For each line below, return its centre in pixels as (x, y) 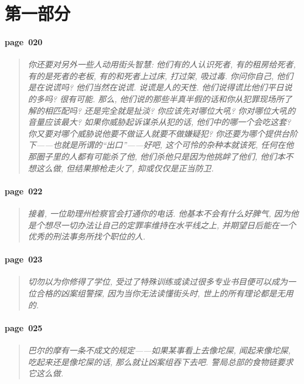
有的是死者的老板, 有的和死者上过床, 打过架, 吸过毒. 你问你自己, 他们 (160, 75)
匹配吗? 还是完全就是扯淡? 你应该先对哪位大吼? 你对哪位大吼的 (174, 110)
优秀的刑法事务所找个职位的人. (87, 236)
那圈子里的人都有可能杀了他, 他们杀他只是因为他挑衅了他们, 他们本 (156, 156)
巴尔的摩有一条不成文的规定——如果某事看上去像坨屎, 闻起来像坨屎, (159, 350)
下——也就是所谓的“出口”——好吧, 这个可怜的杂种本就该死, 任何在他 (161, 145)
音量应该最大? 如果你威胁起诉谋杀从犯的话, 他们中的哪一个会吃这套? (159, 122)
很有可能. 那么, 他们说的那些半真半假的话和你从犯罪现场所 (172, 98)
